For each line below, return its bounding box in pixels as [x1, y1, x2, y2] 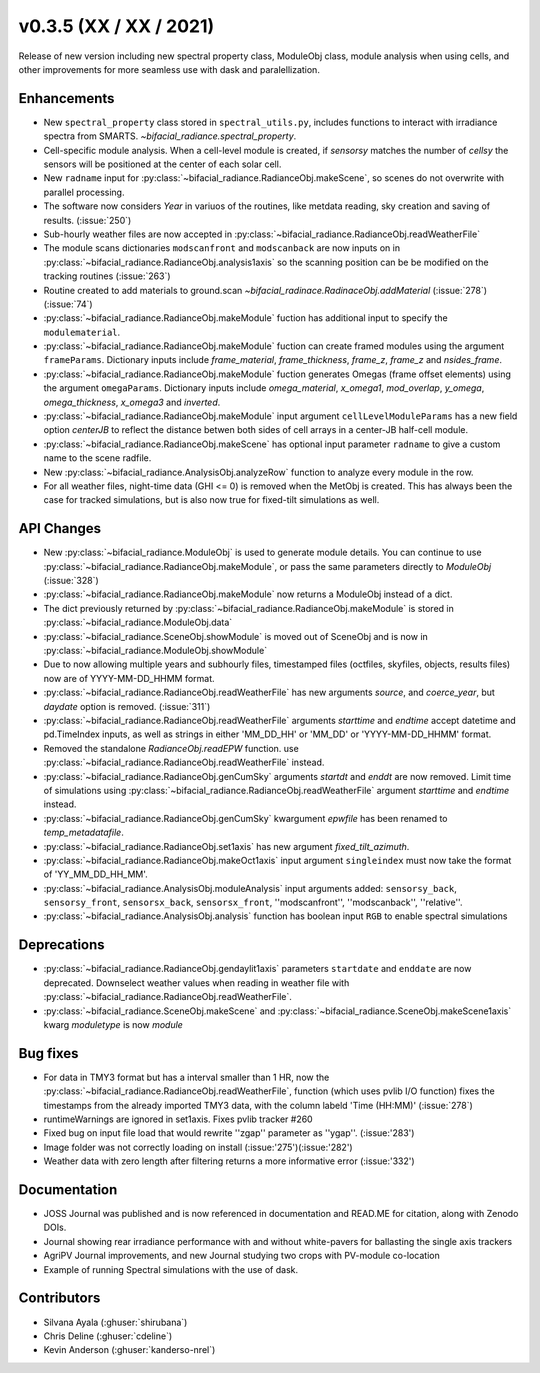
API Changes [18, 520, 102, 537]
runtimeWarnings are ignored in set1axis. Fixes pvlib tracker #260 [43, 1113, 314, 1125]
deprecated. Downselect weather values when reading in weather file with [43, 976, 350, 989]
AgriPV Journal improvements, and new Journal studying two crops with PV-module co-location [43, 1250, 440, 1262]
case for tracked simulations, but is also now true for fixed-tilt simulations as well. [43, 494, 380, 506]
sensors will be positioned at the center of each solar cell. [43, 158, 282, 170]
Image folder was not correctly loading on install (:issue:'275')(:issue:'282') [43, 1141, 354, 1153]
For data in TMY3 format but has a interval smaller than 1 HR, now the [43, 1071, 330, 1083]
